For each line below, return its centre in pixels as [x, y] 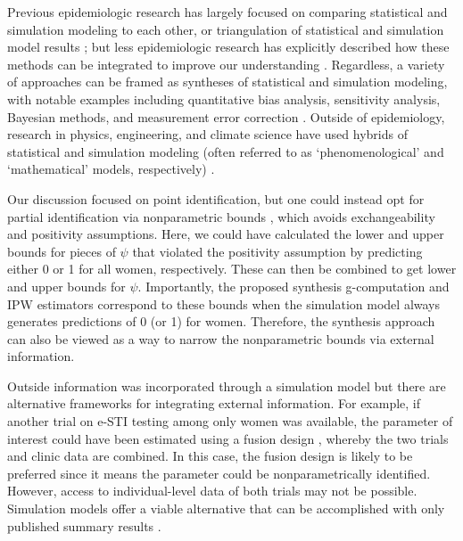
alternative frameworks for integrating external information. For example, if [214, 403]
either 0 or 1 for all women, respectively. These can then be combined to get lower [232, 269]
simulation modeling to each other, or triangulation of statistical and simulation [226, 29]
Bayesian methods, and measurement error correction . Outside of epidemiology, [226, 116]
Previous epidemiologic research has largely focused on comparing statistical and [227, 12]
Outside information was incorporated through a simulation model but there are [227, 385]
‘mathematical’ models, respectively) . [111, 169]
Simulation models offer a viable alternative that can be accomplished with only [226, 508]
